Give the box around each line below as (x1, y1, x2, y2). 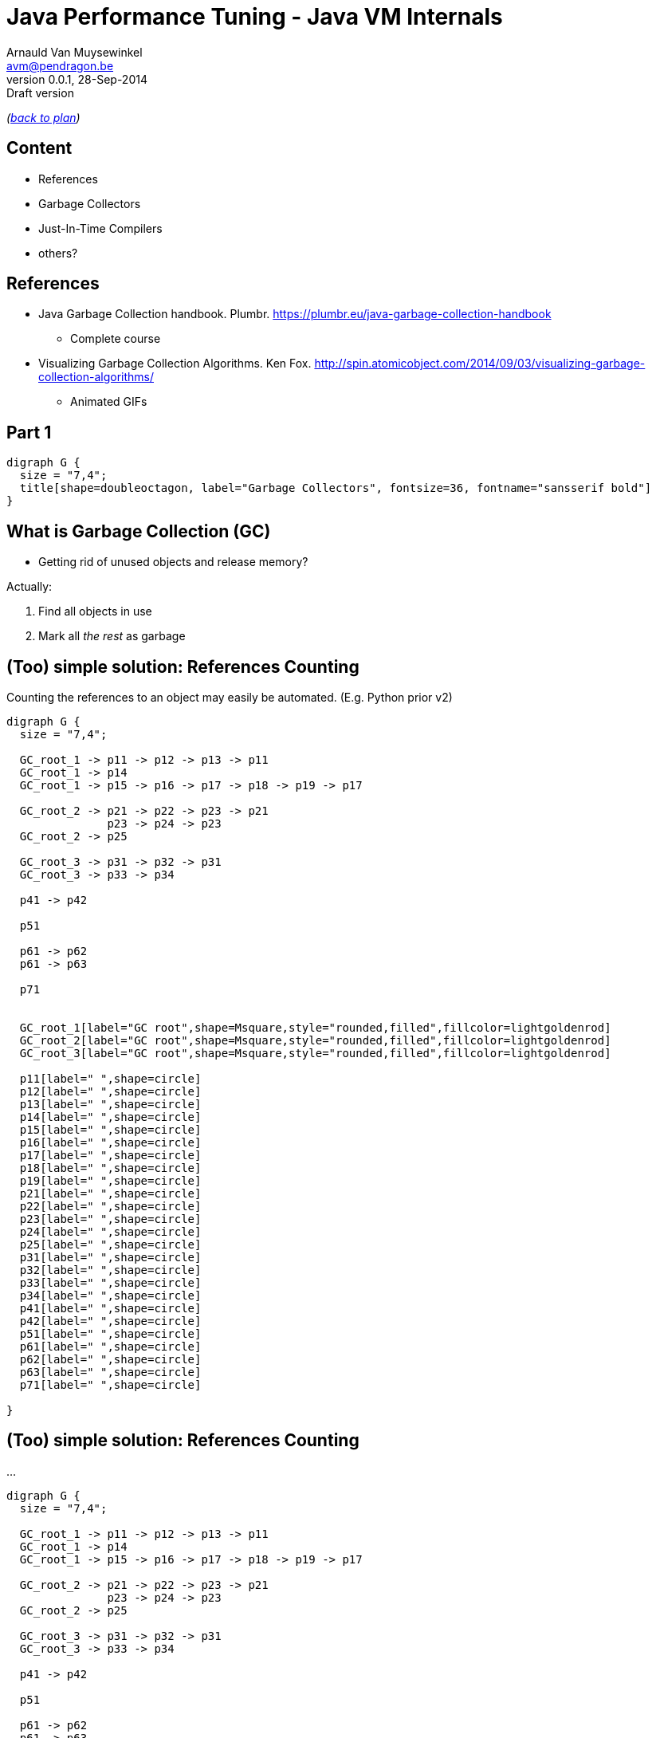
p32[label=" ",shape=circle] (19, 1263, 202, 1276)
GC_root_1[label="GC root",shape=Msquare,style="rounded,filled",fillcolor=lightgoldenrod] (19, 1020, 611, 1034)
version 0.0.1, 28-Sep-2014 (6, 72, 147, 86)
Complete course (70, 332, 161, 346)
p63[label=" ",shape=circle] (19, 1365, 202, 1378)
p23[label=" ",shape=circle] (19, 1212, 202, 1225)
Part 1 (6, 422, 52, 442)
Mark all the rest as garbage (38, 629, 186, 643)
